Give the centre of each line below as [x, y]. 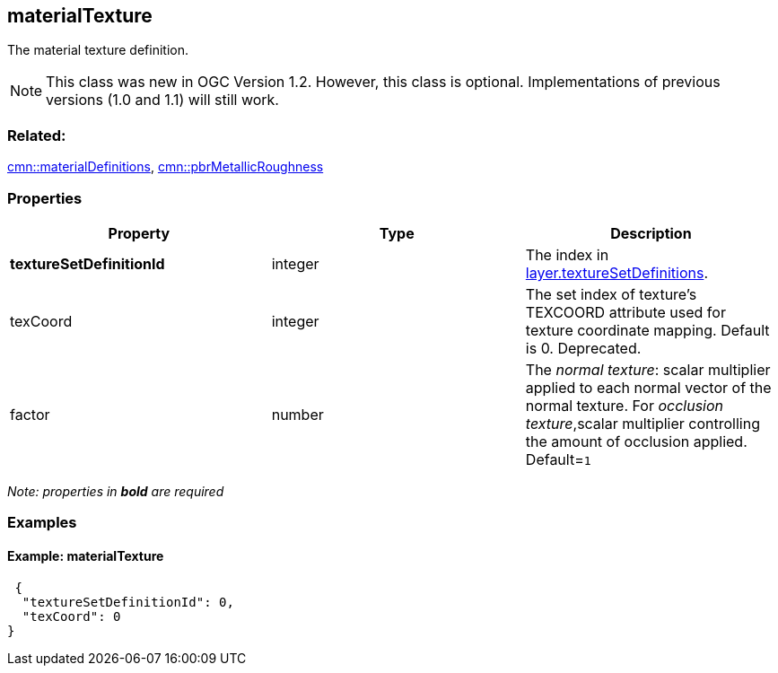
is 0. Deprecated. [583, 348]
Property [139, 233]
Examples [42, 523]
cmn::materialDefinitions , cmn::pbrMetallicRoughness [166, 167]
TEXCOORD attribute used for [625, 312]
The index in [567, 254]
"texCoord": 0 [71, 616]
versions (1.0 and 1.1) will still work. [162, 100]
